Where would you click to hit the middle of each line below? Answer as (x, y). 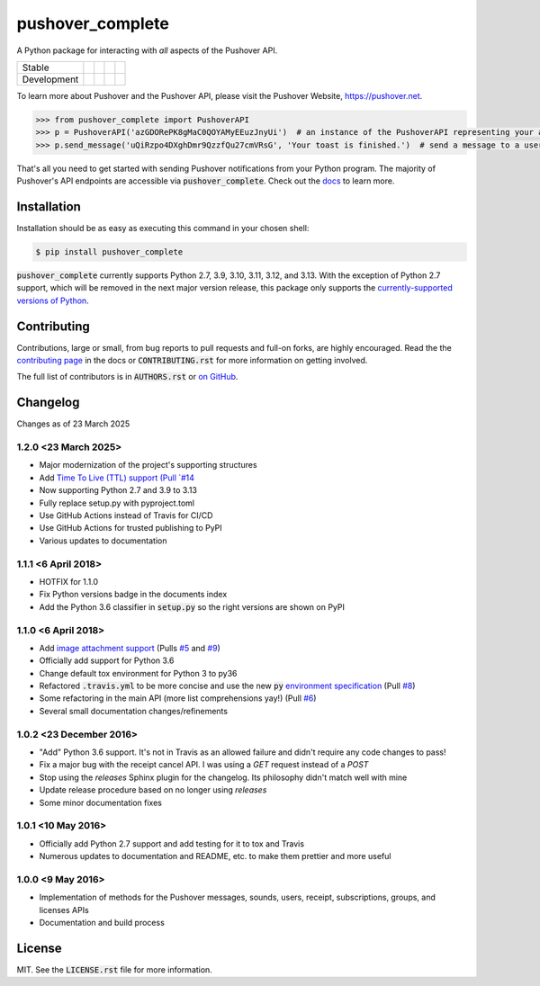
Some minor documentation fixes (100, 802)
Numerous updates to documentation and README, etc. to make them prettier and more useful (215, 856)
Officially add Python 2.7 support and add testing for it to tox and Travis (172, 843)
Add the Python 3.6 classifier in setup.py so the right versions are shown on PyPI (192, 606)
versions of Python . (53, 300)
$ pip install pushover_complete (109, 251)
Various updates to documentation (103, 541)
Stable (36, 67)
